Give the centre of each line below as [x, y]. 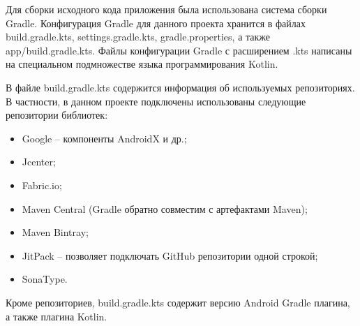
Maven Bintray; [55, 232]
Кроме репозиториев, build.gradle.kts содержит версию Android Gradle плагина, [178, 302]
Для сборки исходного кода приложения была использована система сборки [166, 9]
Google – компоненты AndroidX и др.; [104, 138]
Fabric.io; [42, 185]
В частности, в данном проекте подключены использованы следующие [156, 101]
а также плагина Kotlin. [57, 316]
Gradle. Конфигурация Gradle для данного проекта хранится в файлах [156, 23]
